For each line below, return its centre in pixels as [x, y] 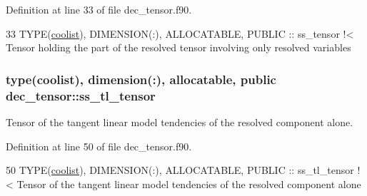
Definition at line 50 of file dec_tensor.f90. [99, 146]
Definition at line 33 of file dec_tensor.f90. [99, 9]
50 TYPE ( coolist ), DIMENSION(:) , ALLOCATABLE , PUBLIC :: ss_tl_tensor [180, 170]
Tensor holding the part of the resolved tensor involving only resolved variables [179, 47]
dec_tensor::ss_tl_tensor [81, 95]
